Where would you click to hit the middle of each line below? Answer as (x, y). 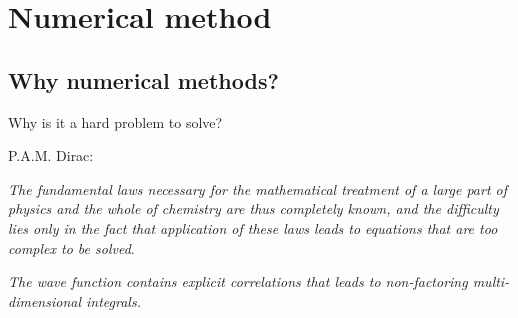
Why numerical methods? (143, 79)
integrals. (113, 300)
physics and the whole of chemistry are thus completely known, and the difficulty (253, 208)
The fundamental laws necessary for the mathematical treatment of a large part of (257, 188)
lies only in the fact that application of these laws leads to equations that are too (253, 227)
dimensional (44, 300)
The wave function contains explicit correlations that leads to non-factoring (238, 281)
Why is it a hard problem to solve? (115, 121)
